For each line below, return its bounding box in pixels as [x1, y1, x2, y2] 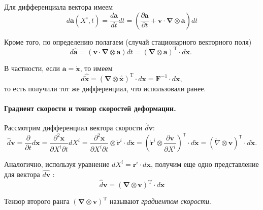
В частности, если [4, 62, 60, 73]
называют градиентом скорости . [109, 196, 211, 206]
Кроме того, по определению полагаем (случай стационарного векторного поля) [4, 36, 252, 47]
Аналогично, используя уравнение [4, 159, 110, 169]
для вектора [4, 169, 40, 180]
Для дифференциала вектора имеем [4, 2, 113, 12]
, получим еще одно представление [150, 159, 259, 169]
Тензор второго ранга [4, 196, 70, 206]
